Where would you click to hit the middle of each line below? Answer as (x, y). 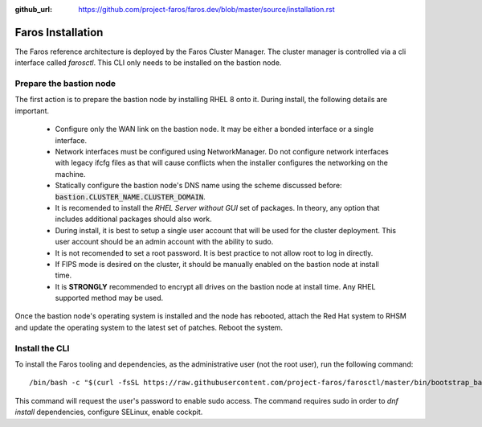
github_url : (33, 9)
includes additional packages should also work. (133, 219)
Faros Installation (59, 32)
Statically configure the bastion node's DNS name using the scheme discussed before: (198, 186)
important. (32, 111)
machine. (70, 174)
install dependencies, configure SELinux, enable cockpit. (109, 412)
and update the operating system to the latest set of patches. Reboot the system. (149, 327)
